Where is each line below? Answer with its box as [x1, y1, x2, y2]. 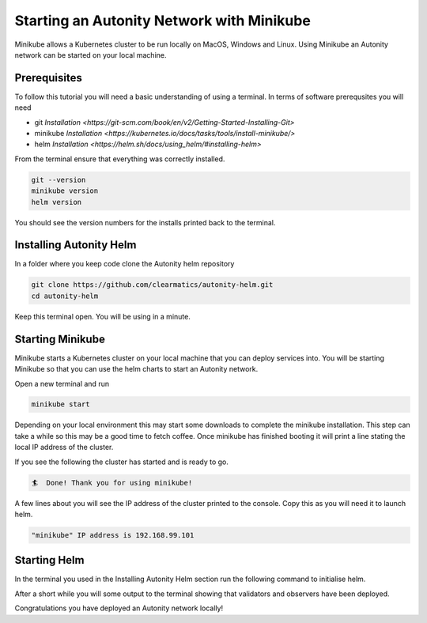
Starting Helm [14, 553, 85, 567]
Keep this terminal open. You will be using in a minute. [14, 311, 191, 321]
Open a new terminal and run [14, 379, 110, 388]
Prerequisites [14, 71, 82, 85]
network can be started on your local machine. [14, 50, 167, 59]
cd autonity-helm [31, 291, 99, 300]
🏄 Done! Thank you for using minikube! [31, 478, 193, 487]
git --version [31, 175, 86, 184]
